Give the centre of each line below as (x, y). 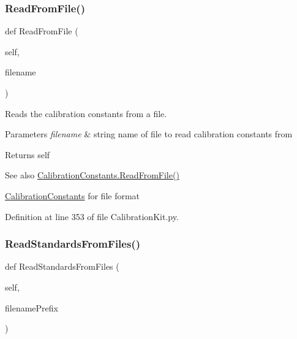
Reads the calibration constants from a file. (86, 113)
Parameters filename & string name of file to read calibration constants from (149, 134)
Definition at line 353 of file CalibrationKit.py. (92, 216)
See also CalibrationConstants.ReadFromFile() (92, 175)
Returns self (28, 154)
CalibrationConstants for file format (73, 195)
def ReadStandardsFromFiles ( (62, 266)
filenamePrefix (32, 307)
